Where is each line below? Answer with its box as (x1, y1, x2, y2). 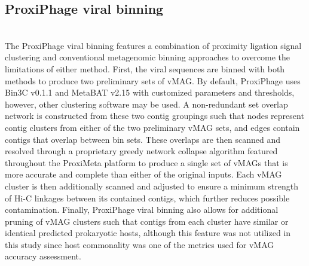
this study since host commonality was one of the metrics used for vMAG (5, 238, 274, 250)
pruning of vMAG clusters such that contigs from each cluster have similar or (5, 215, 289, 227)
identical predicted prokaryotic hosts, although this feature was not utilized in (5, 227, 291, 239)
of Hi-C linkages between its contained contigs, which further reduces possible (5, 191, 290, 204)
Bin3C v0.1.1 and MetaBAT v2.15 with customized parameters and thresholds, (5, 86, 295, 99)
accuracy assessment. (5, 250, 81, 262)
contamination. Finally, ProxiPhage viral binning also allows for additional (5, 203, 279, 216)
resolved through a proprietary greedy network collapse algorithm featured (5, 145, 278, 157)
